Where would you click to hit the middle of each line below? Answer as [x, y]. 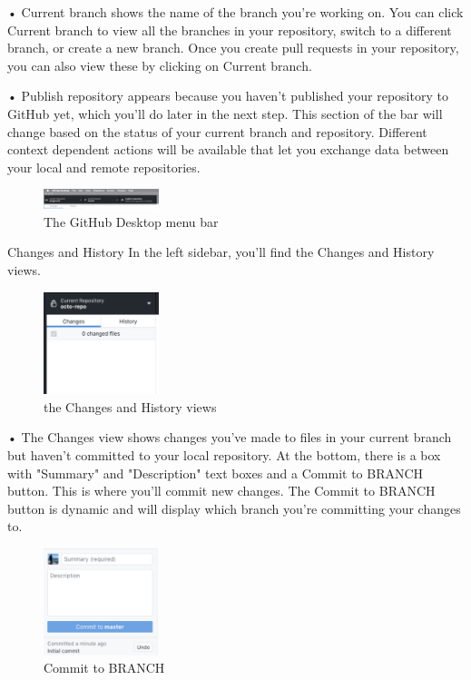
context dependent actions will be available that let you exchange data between [228, 149]
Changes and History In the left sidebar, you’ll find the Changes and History [221, 252]
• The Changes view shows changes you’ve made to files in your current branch [230, 437]
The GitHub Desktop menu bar [131, 221]
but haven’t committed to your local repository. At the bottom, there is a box [224, 454]
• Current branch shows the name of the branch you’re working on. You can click [235, 12]
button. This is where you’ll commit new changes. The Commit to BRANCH [221, 491]
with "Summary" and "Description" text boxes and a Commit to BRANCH [216, 473]
